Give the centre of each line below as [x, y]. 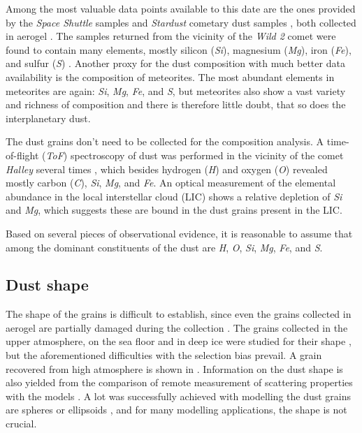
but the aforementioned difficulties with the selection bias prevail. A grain [164, 355]
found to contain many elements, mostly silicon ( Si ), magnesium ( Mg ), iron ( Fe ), [179, 49]
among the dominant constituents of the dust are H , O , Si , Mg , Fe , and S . [164, 247]
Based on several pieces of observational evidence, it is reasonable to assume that [179, 233]
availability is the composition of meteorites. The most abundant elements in [170, 76]
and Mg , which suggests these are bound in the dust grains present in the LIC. [174, 210]
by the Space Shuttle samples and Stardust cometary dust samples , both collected [181, 22]
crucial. [21, 424]
